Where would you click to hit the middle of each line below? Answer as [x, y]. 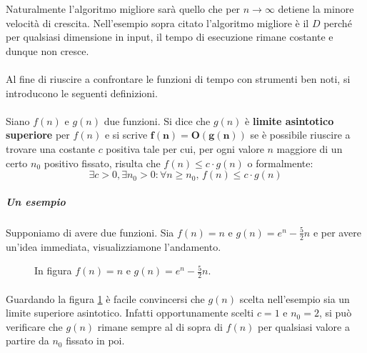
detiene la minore [316, 9]
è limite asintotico [290, 120]
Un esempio [36, 201]
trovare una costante [50, 148]
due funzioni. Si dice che [157, 120]
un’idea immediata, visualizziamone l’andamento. [114, 246]
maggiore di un [310, 148]
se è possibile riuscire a [300, 135]
